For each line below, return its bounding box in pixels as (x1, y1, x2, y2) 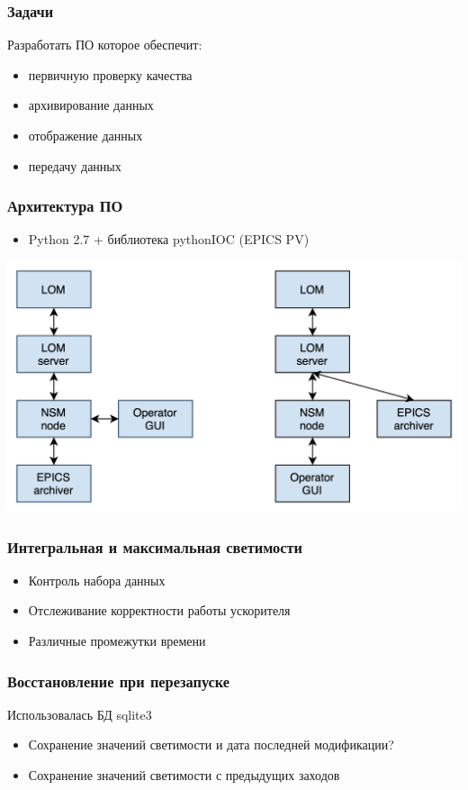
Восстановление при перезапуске (7, 669, 230, 692)
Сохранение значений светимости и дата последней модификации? (28, 735, 394, 754)
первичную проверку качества (28, 65, 193, 84)
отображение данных (28, 126, 143, 144)
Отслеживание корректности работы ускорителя (28, 601, 291, 620)
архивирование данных (28, 95, 154, 114)
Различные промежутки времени (28, 631, 206, 650)
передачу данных (28, 156, 121, 175)
